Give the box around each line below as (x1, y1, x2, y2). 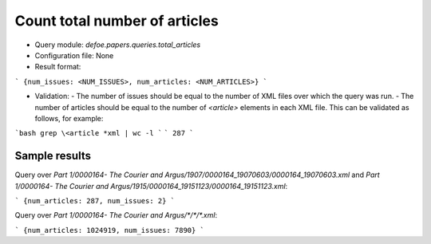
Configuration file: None (34, 50, 114, 60)
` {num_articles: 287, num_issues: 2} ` (14, 196, 176, 205)
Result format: (34, 62, 81, 72)
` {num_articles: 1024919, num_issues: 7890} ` (14, 226, 205, 234)
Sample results (14, 149, 92, 163)
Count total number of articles (14, 12, 219, 30)
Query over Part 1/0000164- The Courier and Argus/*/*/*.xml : (14, 211, 218, 220)
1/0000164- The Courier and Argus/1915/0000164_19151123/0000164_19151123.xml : (14, 181, 288, 191)
